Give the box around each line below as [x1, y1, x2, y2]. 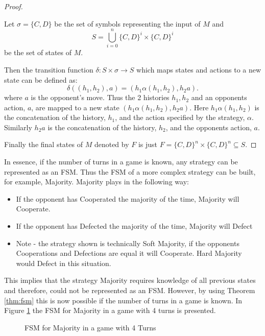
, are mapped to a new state [31, 102, 119, 112]
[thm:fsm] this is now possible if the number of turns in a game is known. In [4, 295, 243, 305]
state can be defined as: [4, 74, 78, 85]
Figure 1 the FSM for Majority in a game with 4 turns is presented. [4, 305, 216, 316]
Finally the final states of [4, 139, 83, 150]
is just [138, 139, 158, 150]
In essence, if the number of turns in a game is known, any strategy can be [4, 156, 238, 167]
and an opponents [191, 92, 247, 103]
